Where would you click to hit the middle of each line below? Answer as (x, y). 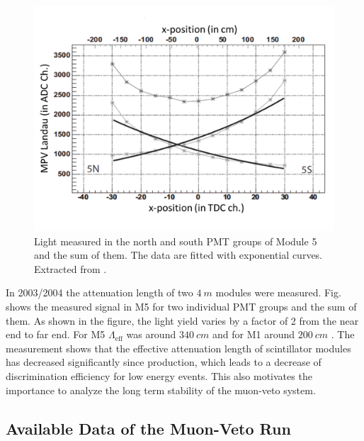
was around (151, 334)
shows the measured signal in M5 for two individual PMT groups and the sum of (181, 306)
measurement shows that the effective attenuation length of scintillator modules (178, 348)
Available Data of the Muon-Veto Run (148, 428)
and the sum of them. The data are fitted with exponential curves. (178, 255)
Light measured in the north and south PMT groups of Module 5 (176, 241)
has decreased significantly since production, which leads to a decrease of (164, 362)
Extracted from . (70, 268)
